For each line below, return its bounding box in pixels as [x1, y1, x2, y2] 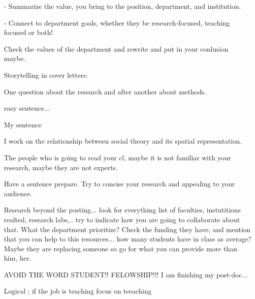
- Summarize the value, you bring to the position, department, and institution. [4, 1, 241, 11]
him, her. [4, 253, 32, 263]
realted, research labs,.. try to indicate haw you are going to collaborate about [4, 214, 240, 224]
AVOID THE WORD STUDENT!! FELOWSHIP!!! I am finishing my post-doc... [4, 269, 248, 279]
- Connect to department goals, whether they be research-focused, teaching [4, 17, 230, 28]
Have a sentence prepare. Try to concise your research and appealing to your [4, 179, 235, 189]
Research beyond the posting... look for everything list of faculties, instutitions [4, 205, 241, 215]
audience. [4, 188, 32, 198]
